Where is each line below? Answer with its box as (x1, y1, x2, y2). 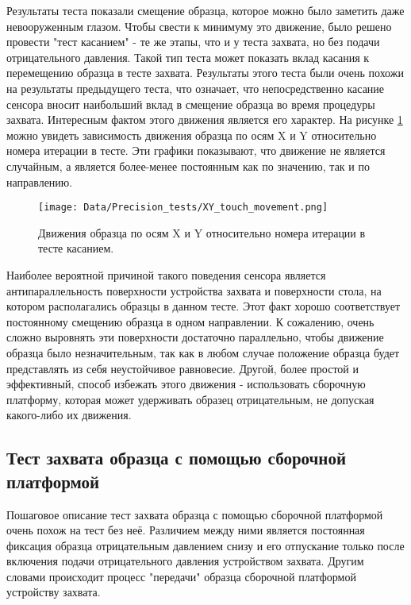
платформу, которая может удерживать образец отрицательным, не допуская (6, 391, 375, 407)
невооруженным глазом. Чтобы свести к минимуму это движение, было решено (6, 17, 392, 34)
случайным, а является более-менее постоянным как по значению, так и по (6, 157, 370, 174)
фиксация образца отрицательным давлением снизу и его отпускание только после (6, 537, 405, 553)
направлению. (6, 173, 73, 190)
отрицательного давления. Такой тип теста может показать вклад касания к (6, 48, 370, 65)
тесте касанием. (38, 240, 114, 256)
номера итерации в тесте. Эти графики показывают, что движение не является (6, 142, 386, 159)
